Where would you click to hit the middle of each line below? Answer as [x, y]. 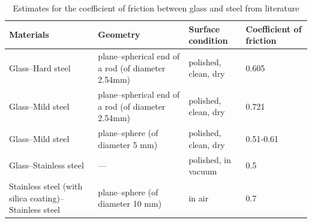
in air [199, 198]
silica [18, 198]
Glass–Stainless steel [46, 165]
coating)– [47, 198]
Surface [204, 28]
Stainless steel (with [46, 186]
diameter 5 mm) [128, 144]
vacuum [203, 171]
